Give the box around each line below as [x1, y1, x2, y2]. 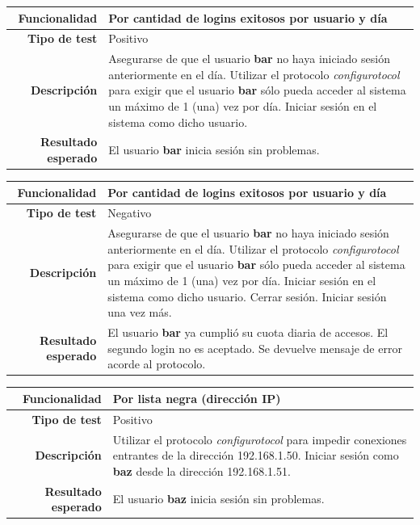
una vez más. [107, 304, 172, 321]
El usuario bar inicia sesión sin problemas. [108, 141, 320, 158]
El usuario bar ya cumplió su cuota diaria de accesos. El [107, 324, 388, 341]
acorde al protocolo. [107, 355, 206, 372]
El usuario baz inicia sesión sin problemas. [112, 490, 325, 507]
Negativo [107, 204, 152, 221]
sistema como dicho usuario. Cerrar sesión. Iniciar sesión [107, 288, 387, 304]
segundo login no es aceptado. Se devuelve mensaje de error [107, 339, 402, 356]
